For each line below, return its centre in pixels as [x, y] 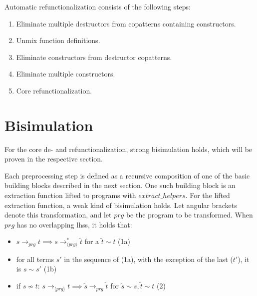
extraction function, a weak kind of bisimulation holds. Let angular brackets [121, 205]
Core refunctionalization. [54, 90]
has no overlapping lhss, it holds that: [74, 224]
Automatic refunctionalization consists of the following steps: [98, 6]
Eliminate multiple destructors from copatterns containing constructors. [126, 23]
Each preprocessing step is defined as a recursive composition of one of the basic [127, 175]
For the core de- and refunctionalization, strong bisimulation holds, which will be [128, 149]
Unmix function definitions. [58, 40]
